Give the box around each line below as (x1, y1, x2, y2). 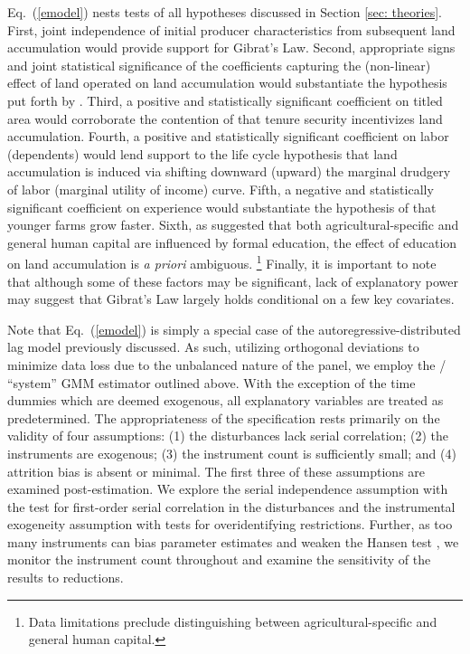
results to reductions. (7, 568, 124, 587)
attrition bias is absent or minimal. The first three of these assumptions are (7, 461, 426, 480)
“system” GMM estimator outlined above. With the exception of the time (7, 373, 416, 392)
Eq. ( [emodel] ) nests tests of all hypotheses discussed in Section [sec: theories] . (7, 3, 442, 21)
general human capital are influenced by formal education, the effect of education (7, 232, 457, 251)
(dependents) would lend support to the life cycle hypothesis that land (7, 144, 398, 163)
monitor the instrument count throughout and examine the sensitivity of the (7, 550, 431, 569)
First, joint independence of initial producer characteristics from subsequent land (7, 20, 456, 39)
